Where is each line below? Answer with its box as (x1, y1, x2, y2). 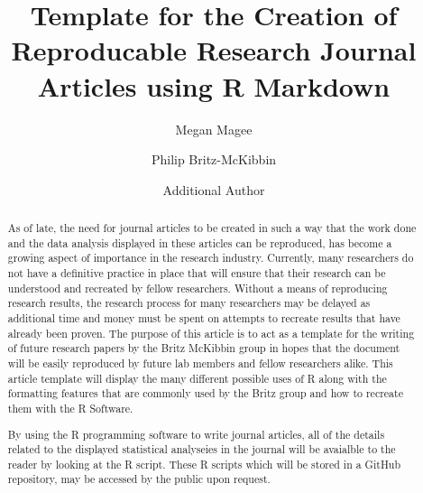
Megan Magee (175, 119, 253, 138)
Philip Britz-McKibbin (151, 150, 277, 169)
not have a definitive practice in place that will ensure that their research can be (7, 265, 386, 281)
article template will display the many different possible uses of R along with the (7, 370, 387, 386)
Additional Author (162, 180, 265, 199)
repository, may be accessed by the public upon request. (7, 471, 271, 487)
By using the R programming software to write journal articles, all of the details (7, 426, 385, 442)
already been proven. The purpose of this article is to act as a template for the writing (7, 325, 415, 340)
